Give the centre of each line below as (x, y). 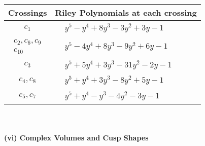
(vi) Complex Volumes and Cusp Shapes (76, 137)
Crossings (28, 12)
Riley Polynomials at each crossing (126, 12)
